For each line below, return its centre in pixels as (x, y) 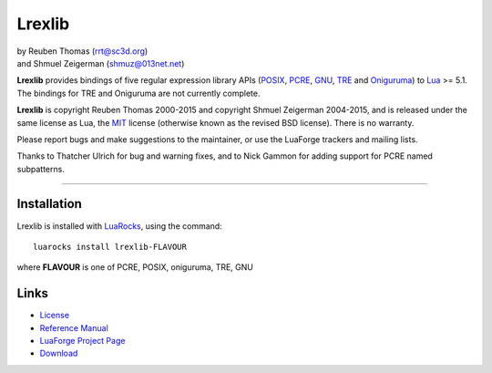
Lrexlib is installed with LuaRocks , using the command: (119, 226)
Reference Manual (74, 327)
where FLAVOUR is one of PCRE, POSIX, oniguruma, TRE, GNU (135, 267)
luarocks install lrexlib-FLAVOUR (110, 247)
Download (59, 353)
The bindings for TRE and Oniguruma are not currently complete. (138, 93)
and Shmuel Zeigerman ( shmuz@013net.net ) (101, 63)
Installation (49, 204)
